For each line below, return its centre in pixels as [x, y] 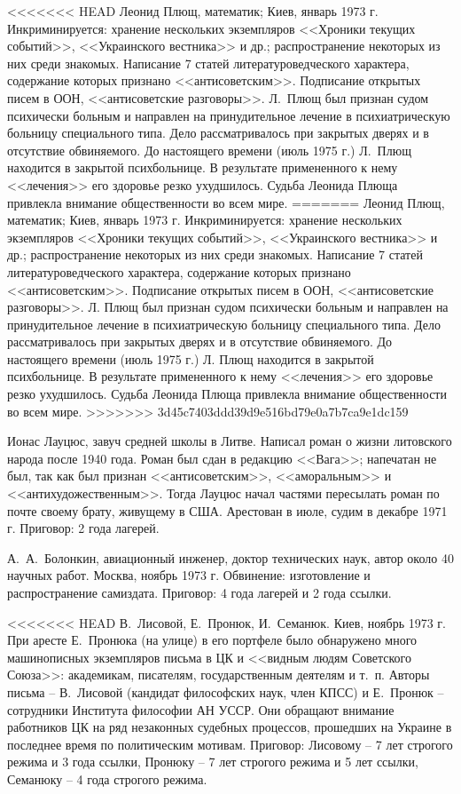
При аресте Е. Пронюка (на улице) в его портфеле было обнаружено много [212, 640]
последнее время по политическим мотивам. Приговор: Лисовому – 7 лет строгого [230, 744]
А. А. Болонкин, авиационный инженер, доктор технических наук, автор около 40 [230, 557]
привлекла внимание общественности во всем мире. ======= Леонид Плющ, [226, 202]
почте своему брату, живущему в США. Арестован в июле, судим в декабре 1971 [227, 510]
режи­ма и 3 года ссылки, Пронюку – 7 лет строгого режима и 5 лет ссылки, [213, 762]
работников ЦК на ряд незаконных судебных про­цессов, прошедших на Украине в [230, 727]
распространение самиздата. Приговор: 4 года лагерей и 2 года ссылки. [199, 592]
